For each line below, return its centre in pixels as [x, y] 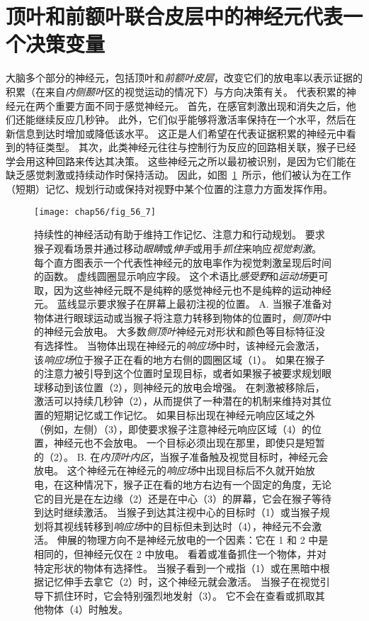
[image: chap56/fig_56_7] [95, 212]
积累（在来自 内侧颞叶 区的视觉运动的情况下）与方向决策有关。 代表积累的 [176, 91]
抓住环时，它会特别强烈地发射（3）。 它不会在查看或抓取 [184, 595]
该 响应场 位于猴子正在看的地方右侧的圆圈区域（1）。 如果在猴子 [180, 359]
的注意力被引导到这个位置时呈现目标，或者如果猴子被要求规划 [178, 373]
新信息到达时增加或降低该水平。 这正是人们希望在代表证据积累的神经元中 [176, 133]
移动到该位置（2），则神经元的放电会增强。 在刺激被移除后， [184, 387]
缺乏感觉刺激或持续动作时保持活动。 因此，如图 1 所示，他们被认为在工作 [178, 175]
